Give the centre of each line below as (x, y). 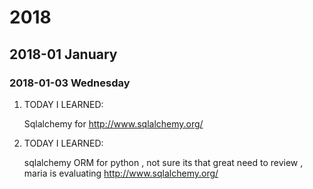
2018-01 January (63, 54)
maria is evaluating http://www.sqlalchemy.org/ (121, 173)
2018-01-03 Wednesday (70, 83)
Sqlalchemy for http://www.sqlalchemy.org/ (113, 123)
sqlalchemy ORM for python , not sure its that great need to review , (163, 162)
